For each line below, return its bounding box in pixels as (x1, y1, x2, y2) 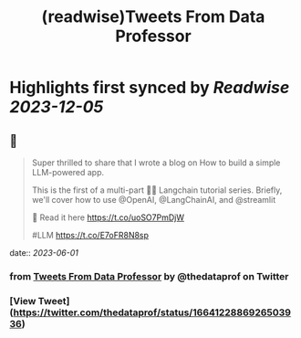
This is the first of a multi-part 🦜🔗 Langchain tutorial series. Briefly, (31, 185, 283, 195)
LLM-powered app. (31, 167, 105, 177)
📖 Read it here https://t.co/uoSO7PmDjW (31, 212, 185, 223)
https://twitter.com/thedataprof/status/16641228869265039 (13, 306, 292, 319)
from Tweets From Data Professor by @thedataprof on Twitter (9, 269, 289, 282)
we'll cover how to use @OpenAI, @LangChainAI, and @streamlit (31, 195, 276, 205)
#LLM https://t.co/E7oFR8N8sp (31, 230, 149, 240)
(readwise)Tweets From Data (41, 6, 265, 27)
